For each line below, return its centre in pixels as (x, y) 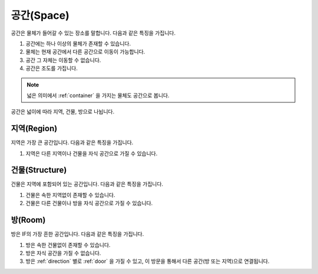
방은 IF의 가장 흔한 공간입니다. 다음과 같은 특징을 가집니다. (77, 234)
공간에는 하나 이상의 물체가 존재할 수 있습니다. (78, 44)
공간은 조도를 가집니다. (52, 68)
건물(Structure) (39, 170)
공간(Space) (40, 15)
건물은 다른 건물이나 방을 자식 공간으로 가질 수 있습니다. (89, 203)
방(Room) (28, 220)
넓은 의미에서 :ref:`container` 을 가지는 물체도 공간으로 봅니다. (98, 95)
